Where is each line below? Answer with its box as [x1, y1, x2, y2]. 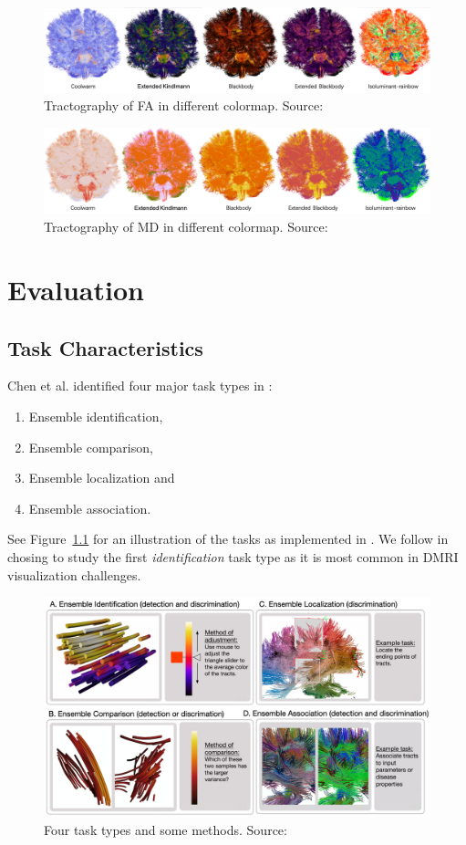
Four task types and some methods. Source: [44, 819, 287, 839]
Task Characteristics [7, 333, 203, 361]
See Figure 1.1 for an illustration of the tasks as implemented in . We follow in [7, 529, 449, 548]
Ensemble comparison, [28, 437, 153, 456]
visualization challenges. [7, 565, 141, 584]
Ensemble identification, [28, 406, 163, 425]
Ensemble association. [28, 498, 151, 517]
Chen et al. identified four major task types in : [7, 376, 273, 395]
